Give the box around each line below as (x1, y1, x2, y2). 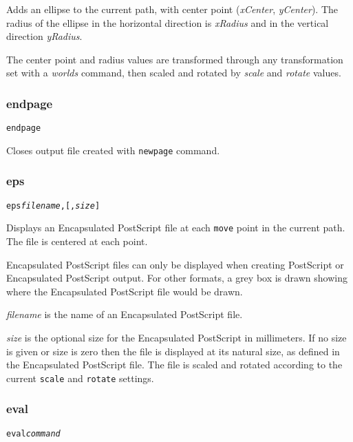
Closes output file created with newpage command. (6, 143, 220, 157)
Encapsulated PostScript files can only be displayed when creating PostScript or (6, 257, 344, 271)
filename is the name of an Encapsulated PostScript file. (6, 307, 243, 322)
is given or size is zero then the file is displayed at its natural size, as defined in (6, 344, 340, 358)
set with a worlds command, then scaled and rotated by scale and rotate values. (6, 65, 341, 80)
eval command (6, 428, 61, 439)
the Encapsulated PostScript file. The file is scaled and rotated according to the (6, 357, 343, 372)
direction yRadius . (6, 29, 83, 43)
